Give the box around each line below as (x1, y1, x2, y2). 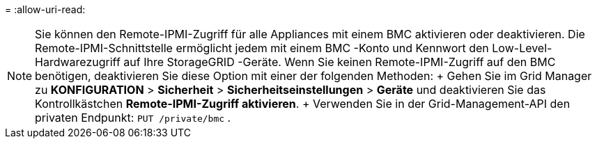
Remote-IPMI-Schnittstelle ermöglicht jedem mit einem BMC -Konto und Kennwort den (35, 41, 489, 55)
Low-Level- (492, 41, 552, 55)
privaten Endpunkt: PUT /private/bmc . (35, 111, 231, 125)
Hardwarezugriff (35, 55, 121, 69)
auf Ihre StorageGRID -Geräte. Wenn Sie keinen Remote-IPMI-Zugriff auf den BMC (123, 55, 556, 69)
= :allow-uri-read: (5, 3, 86, 15)
